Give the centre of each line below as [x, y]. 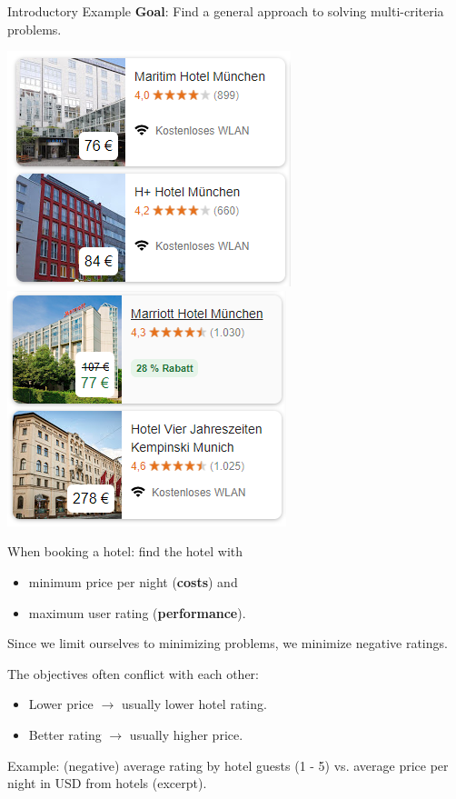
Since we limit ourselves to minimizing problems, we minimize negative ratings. [228, 643]
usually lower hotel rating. [194, 704]
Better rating [65, 734]
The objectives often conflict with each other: [133, 673]
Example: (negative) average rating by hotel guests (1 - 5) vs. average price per [228, 765]
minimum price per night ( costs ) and [133, 581]
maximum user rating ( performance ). [137, 612]
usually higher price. [186, 734]
